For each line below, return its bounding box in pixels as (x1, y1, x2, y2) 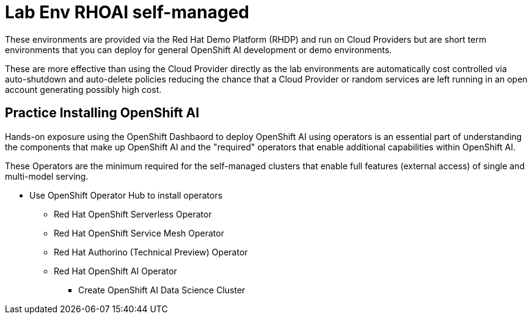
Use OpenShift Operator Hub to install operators (29, 189, 223, 200)
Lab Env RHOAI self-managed (5, 2, 249, 23)
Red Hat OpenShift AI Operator (54, 265, 177, 276)
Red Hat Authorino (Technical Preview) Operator (54, 246, 248, 257)
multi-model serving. (5, 170, 89, 182)
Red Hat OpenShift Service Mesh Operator (54, 227, 224, 238)
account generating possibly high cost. (5, 84, 162, 95)
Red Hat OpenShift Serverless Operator (54, 208, 212, 219)
